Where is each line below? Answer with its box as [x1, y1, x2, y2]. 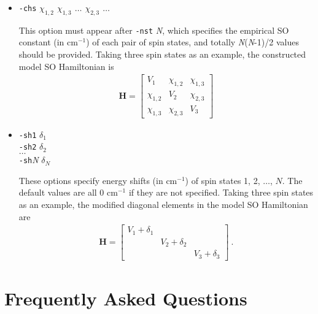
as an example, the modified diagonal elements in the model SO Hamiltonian [18, 197, 308, 210]
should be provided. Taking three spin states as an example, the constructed [18, 48, 306, 61]
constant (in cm [18, 36, 78, 48]
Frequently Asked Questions [4, 285, 247, 310]
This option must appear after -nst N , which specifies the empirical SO [18, 23, 289, 36]
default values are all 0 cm [18, 186, 118, 199]
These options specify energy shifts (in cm [18, 174, 177, 186]
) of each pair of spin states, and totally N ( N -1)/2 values [86, 36, 299, 48]
